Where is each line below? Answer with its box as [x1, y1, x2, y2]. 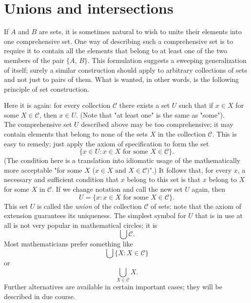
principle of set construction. [4, 83, 89, 94]
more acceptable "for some [4, 164, 82, 175]
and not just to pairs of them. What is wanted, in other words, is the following [4, 74, 239, 84]
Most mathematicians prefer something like [4, 239, 133, 249]
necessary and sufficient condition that [4, 174, 119, 184]
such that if [179, 100, 213, 110]
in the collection [157, 129, 206, 139]
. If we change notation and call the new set [52, 184, 183, 194]
